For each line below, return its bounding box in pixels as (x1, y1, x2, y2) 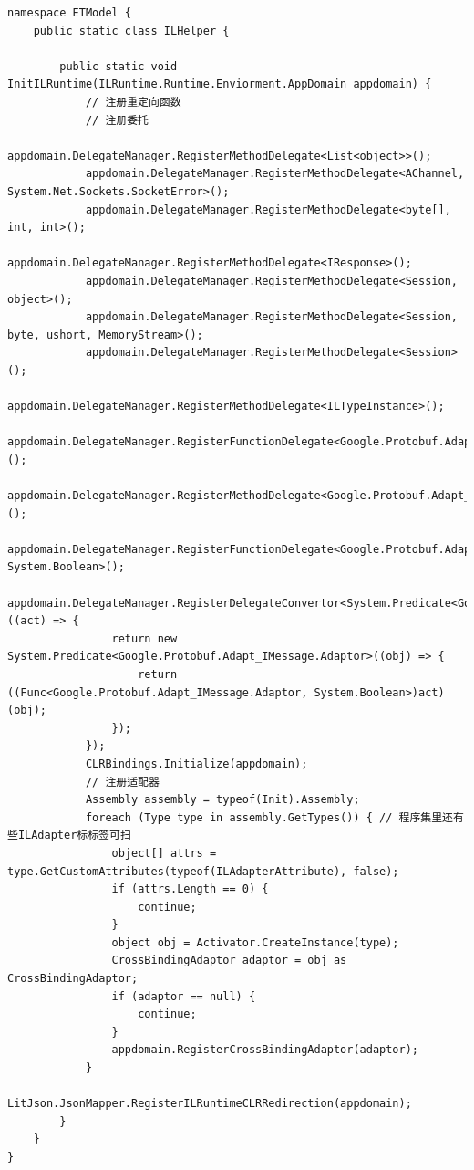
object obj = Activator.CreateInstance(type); (111, 935, 399, 949)
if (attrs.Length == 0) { (111, 883, 269, 896)
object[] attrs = (111, 846, 217, 860)
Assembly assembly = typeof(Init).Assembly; (85, 793, 360, 807)
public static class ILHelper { (33, 24, 230, 37)
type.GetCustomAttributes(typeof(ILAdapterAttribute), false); (7, 864, 399, 878)
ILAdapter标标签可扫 (17, 829, 131, 842)
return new (111, 632, 178, 645)
